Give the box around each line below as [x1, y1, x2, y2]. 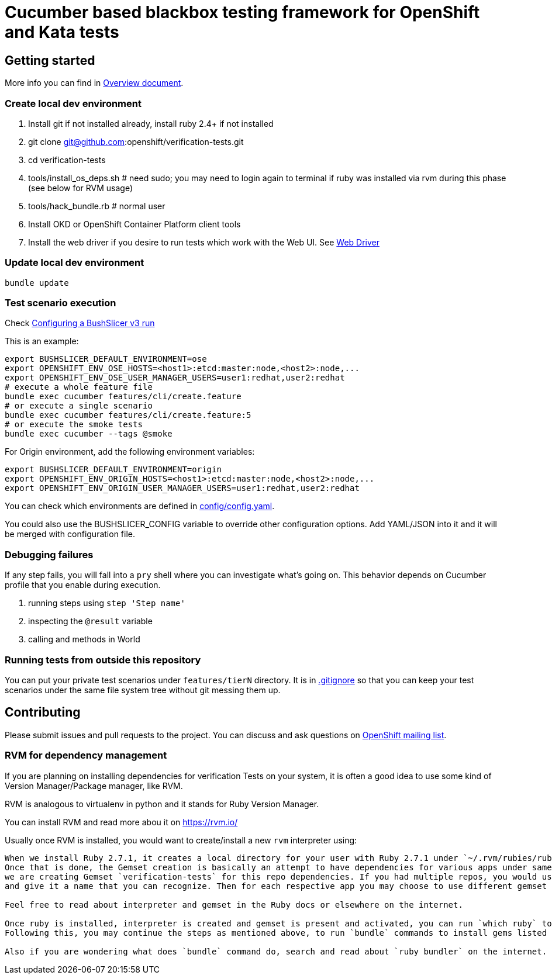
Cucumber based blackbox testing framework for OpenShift [5, 2, 480, 22]
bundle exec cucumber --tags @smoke [5, 429, 172, 439]
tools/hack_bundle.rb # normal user [28, 200, 165, 211]
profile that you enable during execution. [5, 580, 161, 590]
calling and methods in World [28, 634, 140, 645]
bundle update [5, 278, 69, 288]
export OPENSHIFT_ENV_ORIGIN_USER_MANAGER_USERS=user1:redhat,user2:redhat [5, 483, 360, 493]
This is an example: [5, 336, 79, 347]
